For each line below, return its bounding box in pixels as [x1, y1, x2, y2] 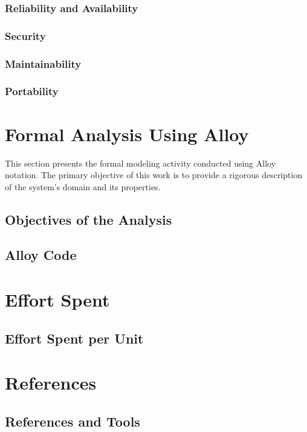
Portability [5, 84, 59, 99]
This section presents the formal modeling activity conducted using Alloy [5, 156, 276, 169]
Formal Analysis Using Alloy [5, 121, 249, 146]
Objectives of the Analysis [5, 210, 172, 228]
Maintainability [5, 56, 82, 71]
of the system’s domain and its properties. [5, 180, 161, 193]
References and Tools [5, 411, 140, 430]
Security [5, 28, 46, 43]
